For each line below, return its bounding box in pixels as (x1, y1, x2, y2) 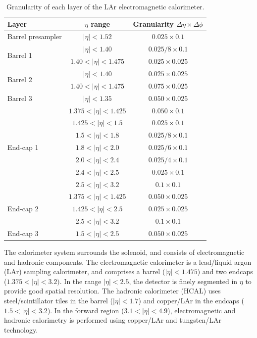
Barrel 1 (7, 49, 32, 60)
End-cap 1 (7, 142, 39, 152)
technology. (4, 324, 38, 335)
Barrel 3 (7, 93, 32, 103)
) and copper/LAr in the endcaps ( (138, 295, 244, 305)
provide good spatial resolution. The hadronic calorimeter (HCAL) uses (4, 286, 221, 296)
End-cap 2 (7, 203, 39, 214)
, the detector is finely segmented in (129, 276, 238, 286)
